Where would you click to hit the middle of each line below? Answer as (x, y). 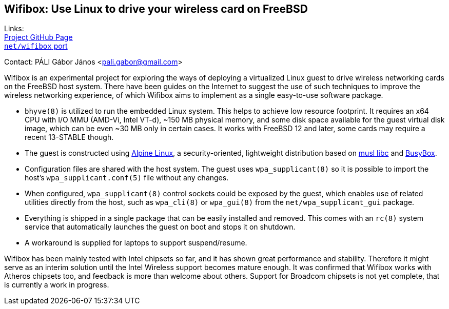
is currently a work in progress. (57, 285)
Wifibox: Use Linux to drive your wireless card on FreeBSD (156, 9)
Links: (14, 29)
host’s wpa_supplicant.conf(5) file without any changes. (127, 178)
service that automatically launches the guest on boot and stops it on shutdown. (160, 227)
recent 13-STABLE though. (69, 137)
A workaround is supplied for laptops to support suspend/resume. (136, 243)
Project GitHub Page (38, 37)
